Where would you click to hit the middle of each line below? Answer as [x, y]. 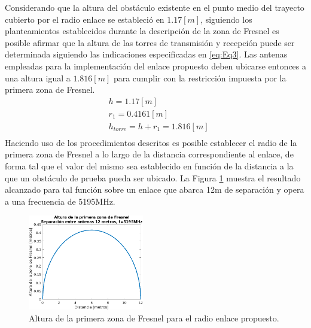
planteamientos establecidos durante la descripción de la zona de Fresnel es [142, 31]
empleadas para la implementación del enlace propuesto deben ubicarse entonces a [155, 66]
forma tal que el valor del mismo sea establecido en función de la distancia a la [149, 166]
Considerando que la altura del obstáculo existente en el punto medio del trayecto [155, 7]
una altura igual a [38, 78]
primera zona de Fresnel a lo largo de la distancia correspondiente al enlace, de [149, 154]
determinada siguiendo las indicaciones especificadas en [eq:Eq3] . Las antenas [146, 54]
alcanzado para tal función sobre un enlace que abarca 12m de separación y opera [155, 189]
